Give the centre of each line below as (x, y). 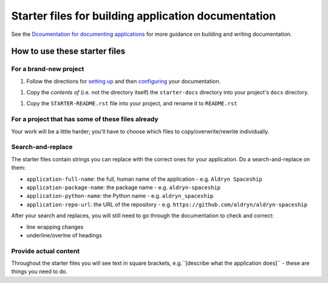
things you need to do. (39, 271)
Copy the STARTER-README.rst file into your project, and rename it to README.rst (132, 103)
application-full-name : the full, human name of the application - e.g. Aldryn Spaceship (144, 179)
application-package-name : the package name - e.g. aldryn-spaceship (124, 187)
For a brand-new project (48, 69)
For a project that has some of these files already (85, 119)
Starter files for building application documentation (144, 16)
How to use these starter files (68, 51)
